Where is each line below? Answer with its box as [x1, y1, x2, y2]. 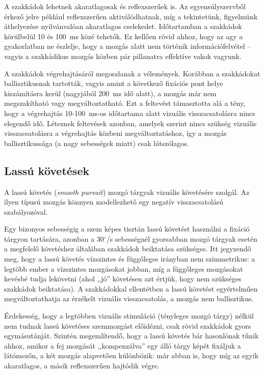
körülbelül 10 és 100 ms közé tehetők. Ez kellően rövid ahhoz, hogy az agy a [4, 31, 243, 41]
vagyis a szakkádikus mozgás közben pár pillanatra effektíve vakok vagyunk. [4, 50, 242, 61]
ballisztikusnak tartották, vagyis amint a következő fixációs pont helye [4, 78, 223, 89]
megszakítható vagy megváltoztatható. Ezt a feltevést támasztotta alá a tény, [4, 98, 246, 108]
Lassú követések [4, 162, 90, 178]
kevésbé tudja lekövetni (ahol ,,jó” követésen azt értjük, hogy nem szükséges [4, 273, 242, 284]
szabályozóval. [4, 206, 48, 217]
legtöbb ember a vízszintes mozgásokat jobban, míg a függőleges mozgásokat [4, 263, 243, 274]
